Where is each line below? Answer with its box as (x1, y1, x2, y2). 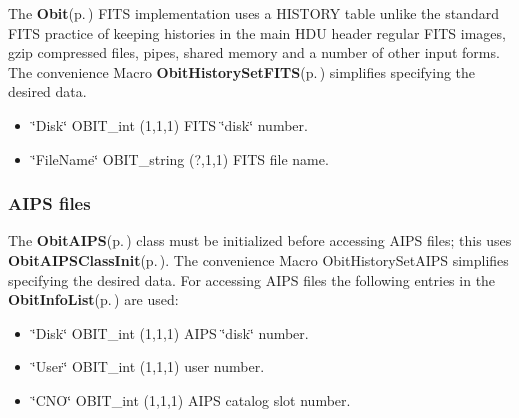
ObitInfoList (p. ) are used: (8, 289, 179, 310)
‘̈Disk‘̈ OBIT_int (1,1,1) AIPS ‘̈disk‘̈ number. (31, 322, 309, 343)
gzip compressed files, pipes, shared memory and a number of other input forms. (8, 42, 500, 63)
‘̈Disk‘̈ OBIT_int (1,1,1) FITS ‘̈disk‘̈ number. (31, 114, 308, 135)
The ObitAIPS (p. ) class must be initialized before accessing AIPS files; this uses (8, 230, 512, 251)
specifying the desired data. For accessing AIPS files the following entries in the (8, 269, 496, 290)
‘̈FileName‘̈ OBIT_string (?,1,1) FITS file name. (31, 148, 329, 169)
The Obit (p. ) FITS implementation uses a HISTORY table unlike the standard (8, 3, 499, 23)
